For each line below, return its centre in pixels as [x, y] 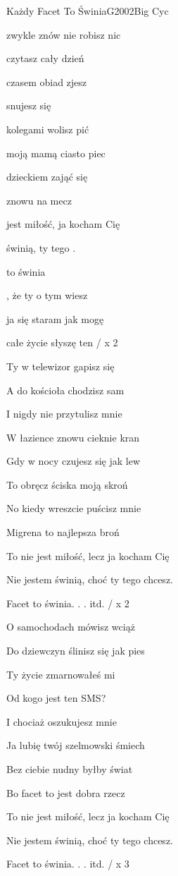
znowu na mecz [39, 200]
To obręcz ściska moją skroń [67, 484]
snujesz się [29, 105]
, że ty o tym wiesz [47, 295]
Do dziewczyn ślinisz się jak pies [76, 651]
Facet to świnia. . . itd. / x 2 [68, 603]
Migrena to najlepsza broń [63, 532]
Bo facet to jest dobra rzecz [66, 792]
